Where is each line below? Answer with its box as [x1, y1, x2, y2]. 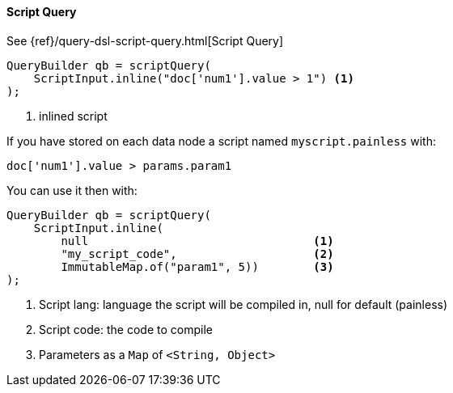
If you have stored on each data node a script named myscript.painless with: [6, 133, 436, 148]
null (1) [61, 234, 334, 247]
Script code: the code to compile [39, 322, 213, 336]
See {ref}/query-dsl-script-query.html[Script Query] [6, 33, 284, 48]
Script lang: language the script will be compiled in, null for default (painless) [39, 297, 448, 311]
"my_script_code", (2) [61, 247, 334, 260]
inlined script [39, 108, 108, 123]
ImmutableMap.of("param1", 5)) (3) [61, 260, 334, 273]
